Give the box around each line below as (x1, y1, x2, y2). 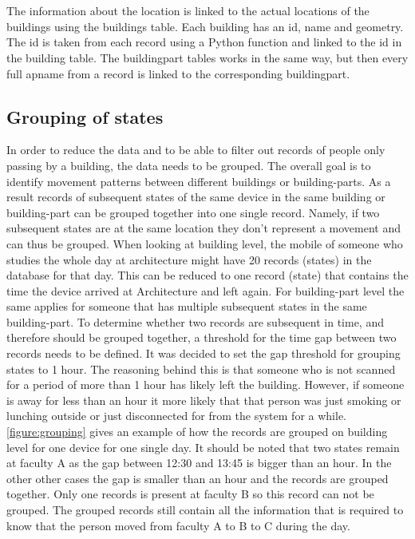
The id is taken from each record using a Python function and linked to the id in (6, 34, 402, 50)
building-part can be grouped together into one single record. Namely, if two (6, 204, 380, 220)
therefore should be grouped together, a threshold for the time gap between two (6, 329, 397, 346)
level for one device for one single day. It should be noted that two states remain (6, 438, 400, 455)
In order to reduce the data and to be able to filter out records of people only (6, 141, 385, 158)
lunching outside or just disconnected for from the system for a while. (6, 407, 346, 424)
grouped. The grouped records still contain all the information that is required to (6, 501, 404, 518)
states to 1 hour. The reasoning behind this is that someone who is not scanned (6, 360, 396, 377)
